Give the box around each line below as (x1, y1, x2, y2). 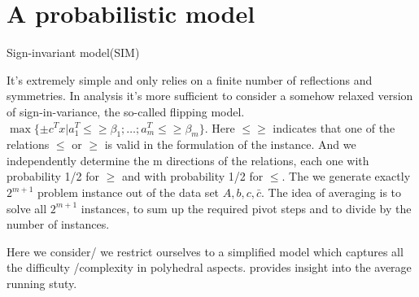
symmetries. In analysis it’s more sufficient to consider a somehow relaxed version (7, 87, 413, 104)
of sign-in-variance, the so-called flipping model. (7, 103, 245, 120)
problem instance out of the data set (37, 184, 220, 201)
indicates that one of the (273, 119, 395, 136)
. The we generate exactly (282, 168, 411, 185)
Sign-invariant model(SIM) (7, 44, 140, 61)
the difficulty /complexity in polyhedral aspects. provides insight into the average (7, 259, 412, 276)
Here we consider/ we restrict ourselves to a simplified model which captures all (7, 242, 404, 260)
